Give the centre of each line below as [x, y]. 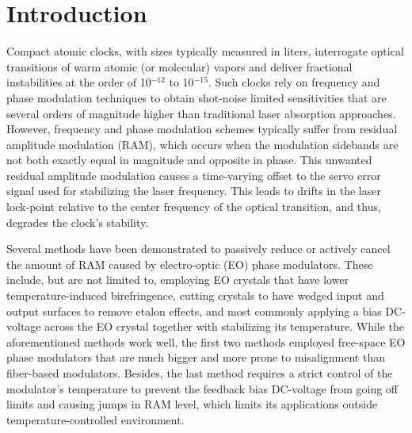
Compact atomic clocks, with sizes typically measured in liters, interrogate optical [205, 51]
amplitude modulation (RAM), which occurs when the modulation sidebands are [202, 144]
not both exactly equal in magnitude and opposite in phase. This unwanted [189, 160]
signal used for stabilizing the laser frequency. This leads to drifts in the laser [194, 191]
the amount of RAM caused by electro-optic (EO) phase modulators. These [190, 264]
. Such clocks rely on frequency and [294, 82]
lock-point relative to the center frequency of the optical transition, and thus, [194, 207]
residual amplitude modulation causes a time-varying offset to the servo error [194, 175]
